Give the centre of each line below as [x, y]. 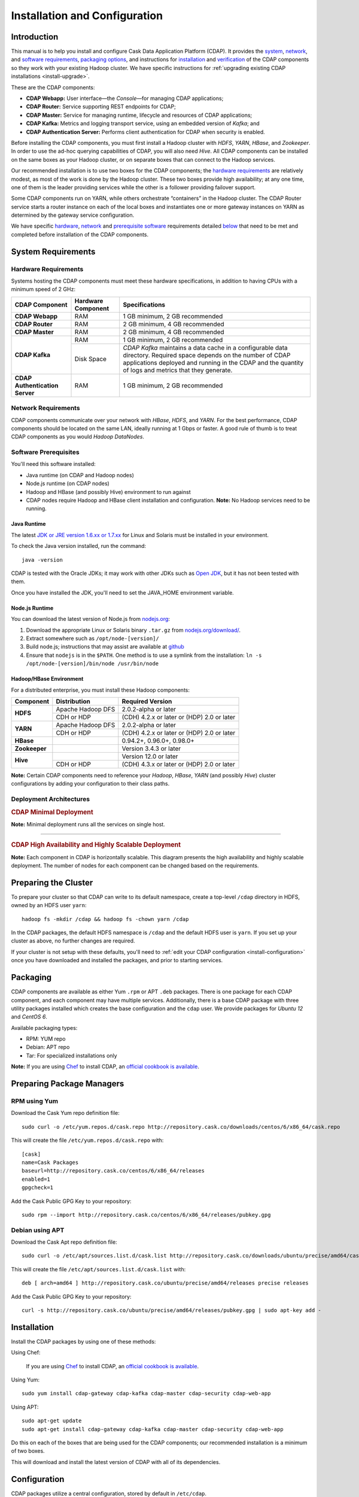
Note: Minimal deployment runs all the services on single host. [88, 824]
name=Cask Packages [50, 1162]
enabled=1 [36, 1179]
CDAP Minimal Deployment [52, 812]
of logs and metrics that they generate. [178, 370]
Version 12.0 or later [150, 756]
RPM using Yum [35, 1101]
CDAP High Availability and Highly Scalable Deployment [96, 845]
